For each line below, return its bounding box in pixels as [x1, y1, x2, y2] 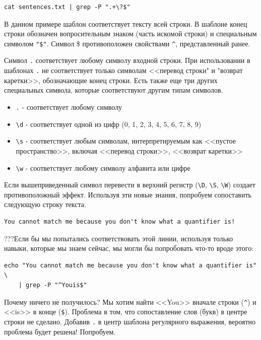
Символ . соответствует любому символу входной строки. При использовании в [4, 55, 250, 65]
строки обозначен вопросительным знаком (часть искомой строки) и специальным [4, 28, 257, 39]
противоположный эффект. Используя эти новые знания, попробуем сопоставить [4, 189, 251, 199]
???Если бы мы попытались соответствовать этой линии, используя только [4, 233, 233, 243]
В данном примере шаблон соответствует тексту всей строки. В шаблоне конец [4, 18, 247, 29]
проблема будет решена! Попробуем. [4, 326, 116, 336]
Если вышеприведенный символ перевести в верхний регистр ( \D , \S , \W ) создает [4, 179, 255, 190]
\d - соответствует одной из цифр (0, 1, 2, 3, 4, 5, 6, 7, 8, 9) [16, 118, 202, 129]
